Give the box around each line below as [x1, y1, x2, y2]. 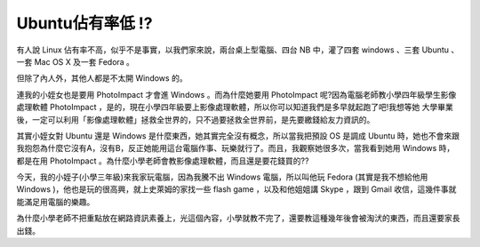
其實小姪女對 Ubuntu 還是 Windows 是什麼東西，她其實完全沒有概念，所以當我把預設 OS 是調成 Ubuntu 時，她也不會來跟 [16, 130, 460, 141]
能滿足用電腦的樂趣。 [16, 196, 95, 207]
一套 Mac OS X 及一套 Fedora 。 [16, 56, 135, 67]
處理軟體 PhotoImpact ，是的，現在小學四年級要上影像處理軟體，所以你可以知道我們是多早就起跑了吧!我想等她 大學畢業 [16, 102, 453, 113]
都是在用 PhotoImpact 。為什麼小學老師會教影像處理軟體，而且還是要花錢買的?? [16, 155, 309, 166]
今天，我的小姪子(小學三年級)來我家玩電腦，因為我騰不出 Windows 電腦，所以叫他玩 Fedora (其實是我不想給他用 [16, 171, 428, 182]
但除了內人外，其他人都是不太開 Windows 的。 [16, 73, 188, 84]
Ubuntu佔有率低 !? [16, 13, 153, 33]
